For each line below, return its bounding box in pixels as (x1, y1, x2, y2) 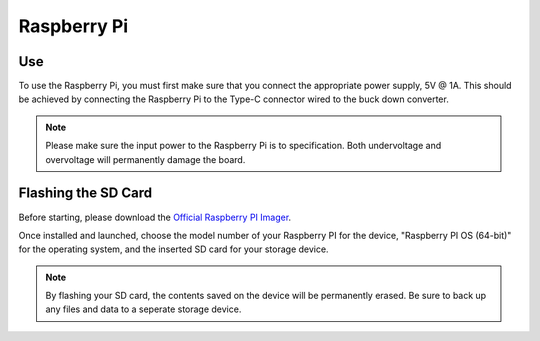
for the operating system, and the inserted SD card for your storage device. (18, 243, 329, 255)
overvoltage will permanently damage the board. (45, 153, 246, 165)
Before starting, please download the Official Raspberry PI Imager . (18, 211, 292, 223)
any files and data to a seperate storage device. (45, 303, 242, 315)
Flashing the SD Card (18, 185, 153, 202)
